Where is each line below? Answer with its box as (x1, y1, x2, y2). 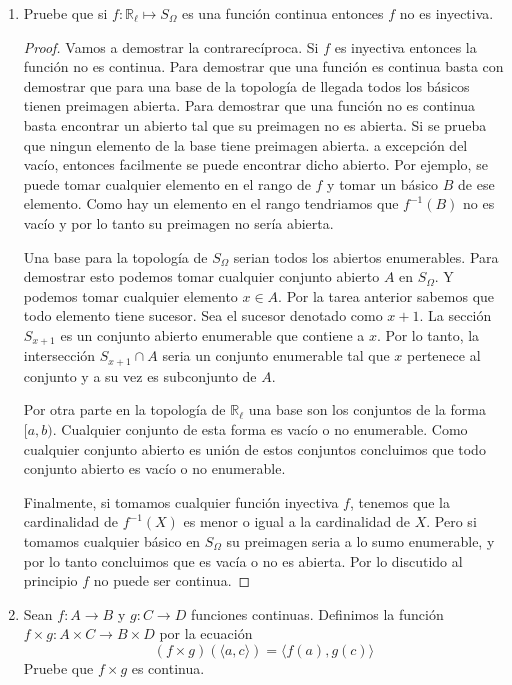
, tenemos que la (349, 491, 450, 512)
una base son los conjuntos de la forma (248, 399, 486, 420)
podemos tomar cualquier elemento (23, 285, 238, 306)
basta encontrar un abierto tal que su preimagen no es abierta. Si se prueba (23, 114, 487, 135)
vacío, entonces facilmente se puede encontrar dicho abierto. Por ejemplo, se (23, 154, 488, 175)
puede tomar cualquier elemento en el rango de (23, 173, 311, 194)
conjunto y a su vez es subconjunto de (23, 365, 257, 386)
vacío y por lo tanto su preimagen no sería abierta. (23, 212, 334, 233)
